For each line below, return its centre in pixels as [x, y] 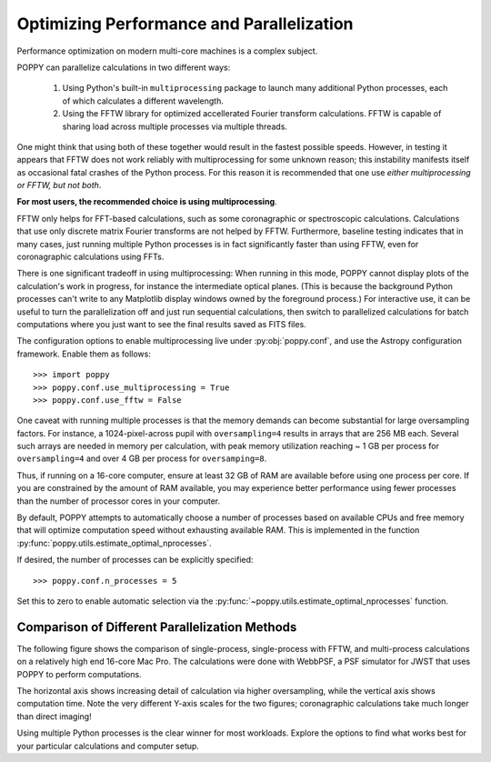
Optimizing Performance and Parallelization [185, 24]
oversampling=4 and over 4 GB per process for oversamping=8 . [142, 458]
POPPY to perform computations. [79, 674]
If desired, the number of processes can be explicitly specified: [135, 560]
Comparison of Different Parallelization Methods [157, 627]
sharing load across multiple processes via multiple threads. [175, 126]
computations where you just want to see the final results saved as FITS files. [161, 324]
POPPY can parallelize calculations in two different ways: [124, 67]
